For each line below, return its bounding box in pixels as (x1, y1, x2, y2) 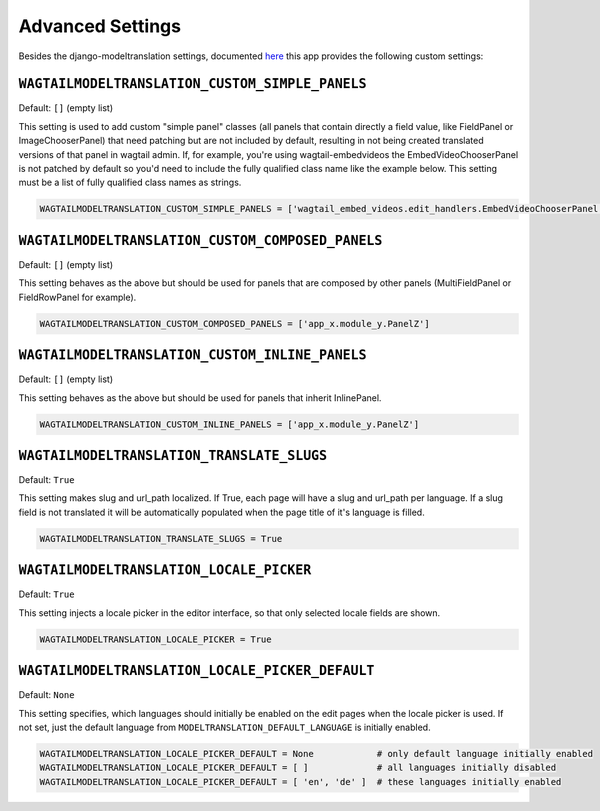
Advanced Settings (18, 15, 182, 37)
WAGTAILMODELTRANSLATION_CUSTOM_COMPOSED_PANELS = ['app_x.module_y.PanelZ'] (39, 318, 430, 329)
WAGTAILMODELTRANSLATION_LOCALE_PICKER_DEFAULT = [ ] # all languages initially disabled (39, 762, 557, 774)
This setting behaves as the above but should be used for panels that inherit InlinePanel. (18, 391, 382, 404)
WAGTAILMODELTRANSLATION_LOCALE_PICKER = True (39, 633, 272, 645)
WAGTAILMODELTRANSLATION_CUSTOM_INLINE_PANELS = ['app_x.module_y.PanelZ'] (39, 418, 420, 430)
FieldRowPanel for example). (18, 291, 137, 303)
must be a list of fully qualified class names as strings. (18, 176, 242, 189)
